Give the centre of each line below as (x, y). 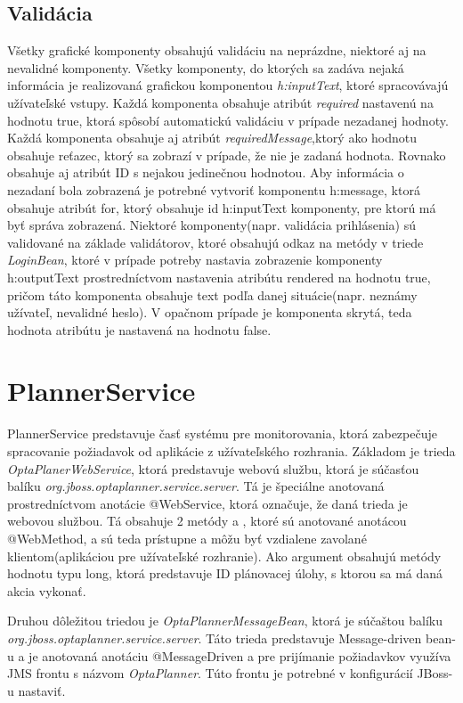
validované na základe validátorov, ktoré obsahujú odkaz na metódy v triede (215, 242)
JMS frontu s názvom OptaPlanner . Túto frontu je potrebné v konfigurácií (210, 673)
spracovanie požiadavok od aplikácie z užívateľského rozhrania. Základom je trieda (231, 451)
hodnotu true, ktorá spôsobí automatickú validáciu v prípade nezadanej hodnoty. (228, 120)
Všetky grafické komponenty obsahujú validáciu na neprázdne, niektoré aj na (217, 50)
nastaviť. (42, 690)
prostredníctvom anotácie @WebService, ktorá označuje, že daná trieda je (207, 503)
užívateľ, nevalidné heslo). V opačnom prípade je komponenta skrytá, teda (210, 312)
